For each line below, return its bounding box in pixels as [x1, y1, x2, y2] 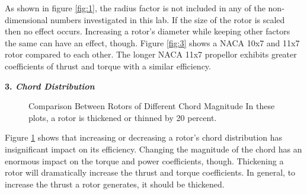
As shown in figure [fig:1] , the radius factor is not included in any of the [5, 2, 266, 14]
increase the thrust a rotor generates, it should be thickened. [5, 177, 225, 190]
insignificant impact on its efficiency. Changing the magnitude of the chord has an [5, 142, 302, 155]
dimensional [5, 13, 48, 26]
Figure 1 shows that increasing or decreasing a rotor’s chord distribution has [5, 131, 283, 144]
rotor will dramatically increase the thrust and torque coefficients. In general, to [5, 166, 296, 179]
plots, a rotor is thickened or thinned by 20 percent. [28, 111, 217, 123]
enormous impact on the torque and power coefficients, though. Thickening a [5, 154, 284, 167]
